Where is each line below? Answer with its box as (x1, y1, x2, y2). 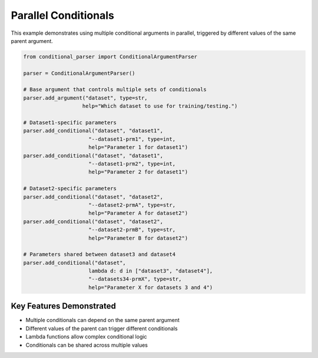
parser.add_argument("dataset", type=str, (23, 94, 148, 101)
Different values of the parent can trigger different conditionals (25, 324, 178, 332)
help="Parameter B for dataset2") (88, 234, 188, 241)
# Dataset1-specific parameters (23, 120, 117, 126)
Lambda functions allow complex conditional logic (25, 333, 147, 340)
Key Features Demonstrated (11, 301, 116, 311)
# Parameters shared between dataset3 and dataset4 (23, 251, 176, 258)
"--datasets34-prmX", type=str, (88, 276, 182, 283)
